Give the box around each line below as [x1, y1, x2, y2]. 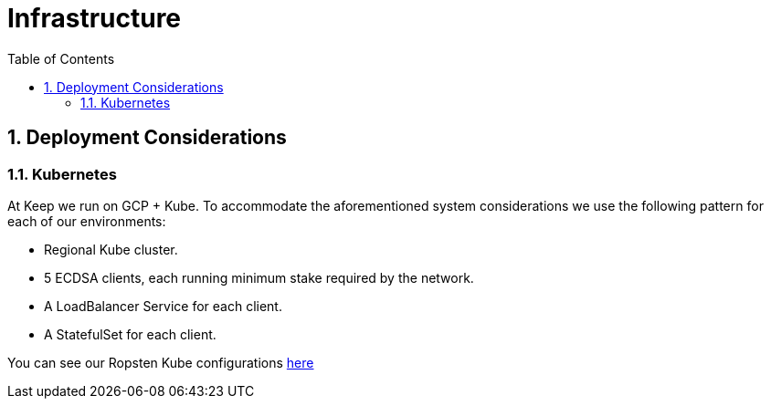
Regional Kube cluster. [44, 241, 178, 257]
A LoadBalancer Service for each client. [44, 297, 282, 314]
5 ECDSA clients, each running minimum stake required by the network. [44, 269, 474, 286]
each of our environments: [7, 213, 166, 229]
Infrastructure [7, 3, 182, 34]
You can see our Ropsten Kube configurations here [7, 354, 314, 370]
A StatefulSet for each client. [44, 326, 217, 342]
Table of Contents [7, 50, 115, 67]
